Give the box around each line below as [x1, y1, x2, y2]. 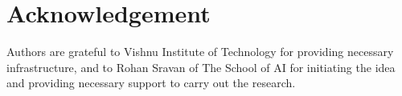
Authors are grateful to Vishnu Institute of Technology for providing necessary [6, 43, 394, 60]
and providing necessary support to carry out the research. [6, 74, 296, 91]
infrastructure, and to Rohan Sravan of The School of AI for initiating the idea [6, 58, 396, 75]
